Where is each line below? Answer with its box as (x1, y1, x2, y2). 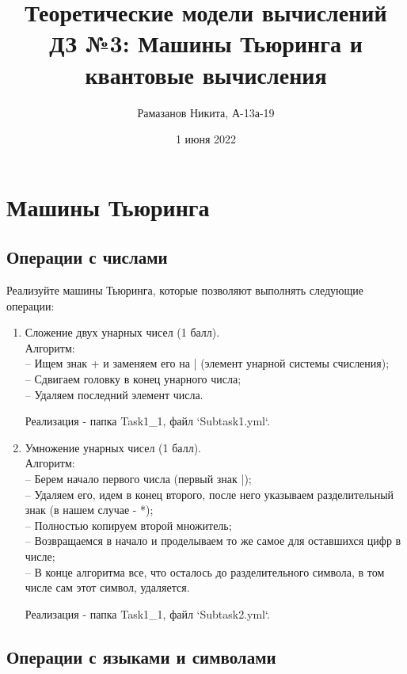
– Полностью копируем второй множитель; (25, 516, 232, 533)
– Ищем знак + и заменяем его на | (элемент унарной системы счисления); (25, 355, 390, 371)
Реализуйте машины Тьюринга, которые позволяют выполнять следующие (6, 282, 364, 299)
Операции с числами (6, 245, 168, 269)
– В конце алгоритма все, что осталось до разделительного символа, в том (25, 563, 385, 580)
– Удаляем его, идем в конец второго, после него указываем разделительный (25, 486, 394, 502)
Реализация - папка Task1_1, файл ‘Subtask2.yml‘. (25, 605, 270, 622)
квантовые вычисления (85, 58, 327, 90)
